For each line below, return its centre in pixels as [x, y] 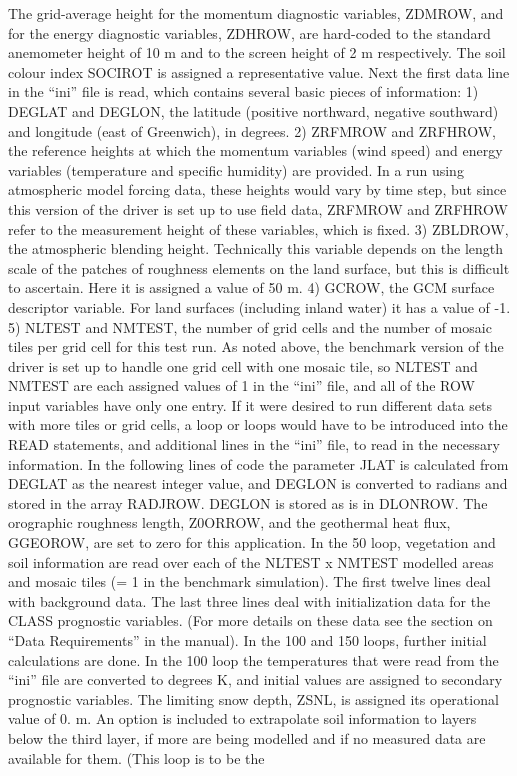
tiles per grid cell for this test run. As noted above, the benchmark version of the [256, 346]
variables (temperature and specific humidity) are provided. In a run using [236, 169]
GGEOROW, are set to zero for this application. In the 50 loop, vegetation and [252, 542]
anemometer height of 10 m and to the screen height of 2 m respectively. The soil [257, 52]
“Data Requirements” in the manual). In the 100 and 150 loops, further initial [247, 640]
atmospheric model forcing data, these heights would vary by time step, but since [257, 189]
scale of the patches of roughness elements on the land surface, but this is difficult [259, 267]
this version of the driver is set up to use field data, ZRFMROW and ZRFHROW [258, 208]
